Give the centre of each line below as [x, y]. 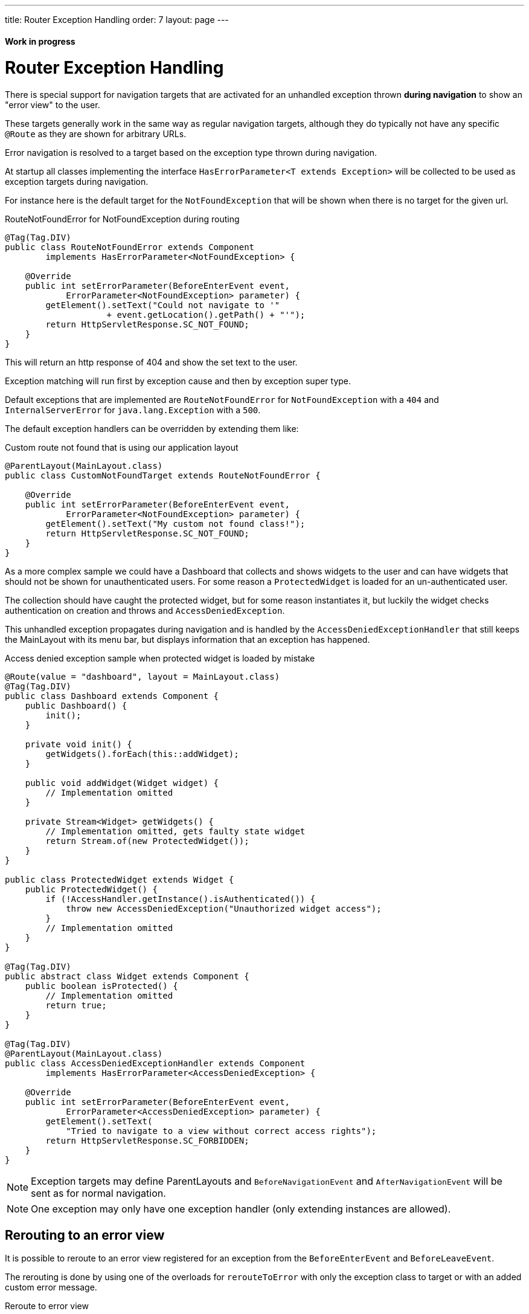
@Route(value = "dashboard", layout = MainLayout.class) [143, 677]
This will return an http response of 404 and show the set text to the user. [151, 362]
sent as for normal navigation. [98, 1193]
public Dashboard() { [76, 706]
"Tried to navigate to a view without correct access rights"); [221, 1131]
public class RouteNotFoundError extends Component [130, 247]
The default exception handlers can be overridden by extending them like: [152, 429]
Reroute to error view [47, 1306]
